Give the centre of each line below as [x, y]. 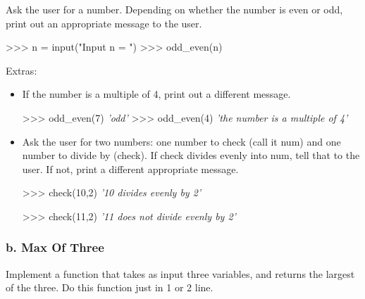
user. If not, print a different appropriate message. [130, 168]
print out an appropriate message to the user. [104, 23]
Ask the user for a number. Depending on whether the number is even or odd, [174, 9]
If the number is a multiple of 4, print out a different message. [156, 94]
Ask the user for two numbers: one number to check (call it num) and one [181, 141]
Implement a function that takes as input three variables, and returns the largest [180, 273]
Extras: [21, 70]
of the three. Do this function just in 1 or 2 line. [110, 287]
